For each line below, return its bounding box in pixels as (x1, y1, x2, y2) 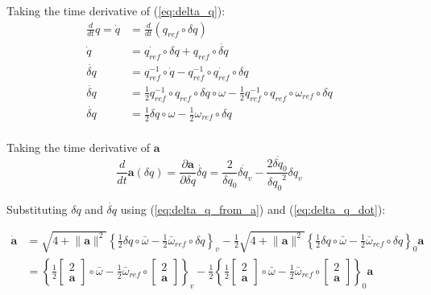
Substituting (6, 200, 68, 217)
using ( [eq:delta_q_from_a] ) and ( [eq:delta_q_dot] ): (120, 200, 386, 217)
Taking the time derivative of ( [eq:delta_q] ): (6, 2, 226, 18)
